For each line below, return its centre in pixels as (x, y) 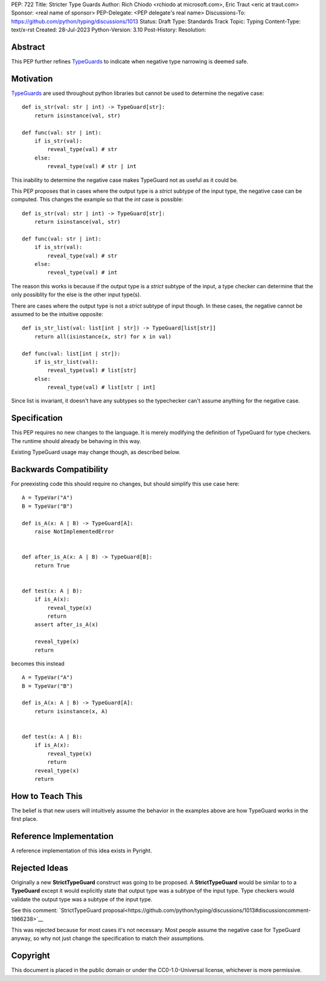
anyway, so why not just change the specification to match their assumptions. (108, 938)
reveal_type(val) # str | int (92, 167)
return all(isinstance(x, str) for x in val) (103, 336)
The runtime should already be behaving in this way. (76, 441)
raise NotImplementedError (74, 532)
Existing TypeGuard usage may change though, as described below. (96, 452)
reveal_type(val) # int (82, 273)
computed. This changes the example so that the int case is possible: (97, 199)
